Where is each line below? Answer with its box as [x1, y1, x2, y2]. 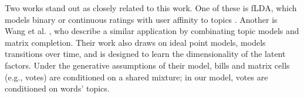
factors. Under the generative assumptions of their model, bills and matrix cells [5, 59, 290, 71]
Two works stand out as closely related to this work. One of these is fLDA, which [5, 2, 297, 13]
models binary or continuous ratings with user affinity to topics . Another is [5, 13, 278, 25]
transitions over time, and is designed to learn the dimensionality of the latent [5, 48, 286, 60]
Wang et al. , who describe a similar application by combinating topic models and [5, 25, 299, 37]
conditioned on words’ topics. [5, 82, 110, 94]
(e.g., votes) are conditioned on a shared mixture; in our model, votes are [5, 70, 268, 83]
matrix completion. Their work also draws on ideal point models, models [5, 36, 266, 48]
